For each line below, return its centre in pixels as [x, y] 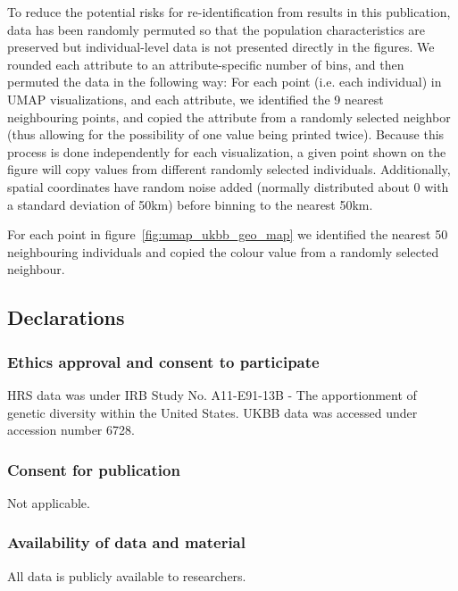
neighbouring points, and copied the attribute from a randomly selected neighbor [229, 117]
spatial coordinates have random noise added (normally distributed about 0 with [228, 186]
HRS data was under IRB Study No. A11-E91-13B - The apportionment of [212, 394]
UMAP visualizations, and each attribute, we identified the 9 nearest [196, 99]
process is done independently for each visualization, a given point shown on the [227, 151]
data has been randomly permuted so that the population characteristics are [216, 29]
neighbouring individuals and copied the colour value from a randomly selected [223, 251]
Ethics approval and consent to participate [163, 361]
